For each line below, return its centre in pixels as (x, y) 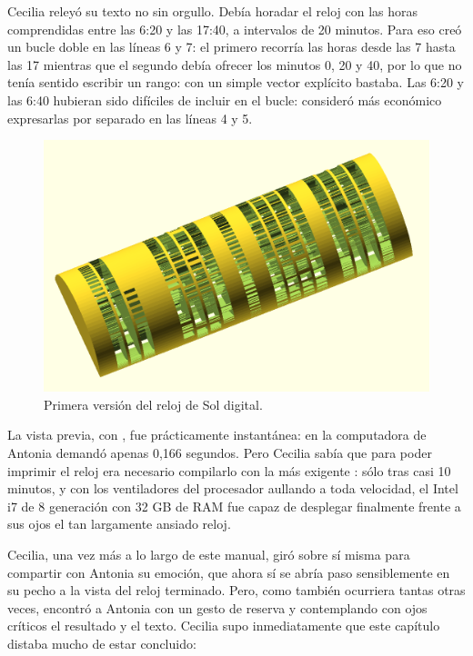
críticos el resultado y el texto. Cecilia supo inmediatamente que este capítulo (224, 626)
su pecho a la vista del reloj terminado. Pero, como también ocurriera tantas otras (236, 590)
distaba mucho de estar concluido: (102, 643)
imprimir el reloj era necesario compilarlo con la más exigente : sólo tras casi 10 (229, 470)
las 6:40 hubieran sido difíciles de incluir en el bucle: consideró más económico (225, 99)
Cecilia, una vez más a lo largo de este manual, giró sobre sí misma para (209, 554)
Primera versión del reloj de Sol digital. (153, 404)
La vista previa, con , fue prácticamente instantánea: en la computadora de (217, 435)
